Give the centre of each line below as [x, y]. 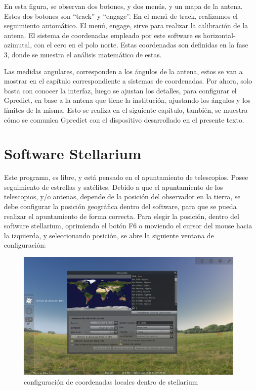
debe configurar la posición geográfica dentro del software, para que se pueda [120, 206]
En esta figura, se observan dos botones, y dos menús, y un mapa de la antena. [124, 6]
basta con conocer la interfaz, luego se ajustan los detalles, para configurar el [120, 90]
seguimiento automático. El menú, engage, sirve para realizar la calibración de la [126, 25]
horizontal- [219, 35]
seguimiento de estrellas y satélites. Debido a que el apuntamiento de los [114, 187]
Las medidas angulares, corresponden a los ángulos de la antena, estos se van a [123, 71]
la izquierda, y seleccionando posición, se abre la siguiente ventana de [109, 235]
